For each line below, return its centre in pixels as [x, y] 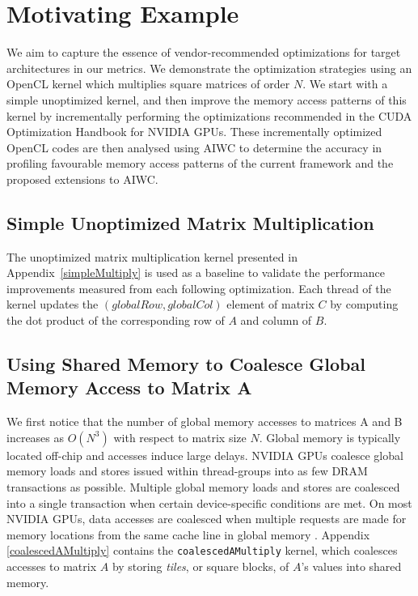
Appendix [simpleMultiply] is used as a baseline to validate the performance [196, 272]
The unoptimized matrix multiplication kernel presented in [152, 256]
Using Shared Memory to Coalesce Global [186, 364]
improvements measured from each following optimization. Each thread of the [199, 288]
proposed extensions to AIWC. [82, 179]
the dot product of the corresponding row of [116, 320]
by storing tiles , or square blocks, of [201, 566]
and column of [276, 320]
